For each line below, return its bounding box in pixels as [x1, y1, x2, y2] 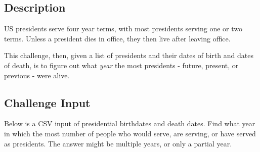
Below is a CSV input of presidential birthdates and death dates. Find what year [4, 118, 255, 129]
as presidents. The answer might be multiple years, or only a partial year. [4, 138, 232, 148]
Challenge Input [4, 94, 91, 110]
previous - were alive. [4, 70, 70, 80]
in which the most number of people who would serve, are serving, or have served [4, 128, 256, 138]
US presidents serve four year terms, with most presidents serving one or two [4, 23, 243, 34]
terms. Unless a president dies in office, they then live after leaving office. [4, 33, 231, 43]
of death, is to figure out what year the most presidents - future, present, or [4, 60, 239, 70]
